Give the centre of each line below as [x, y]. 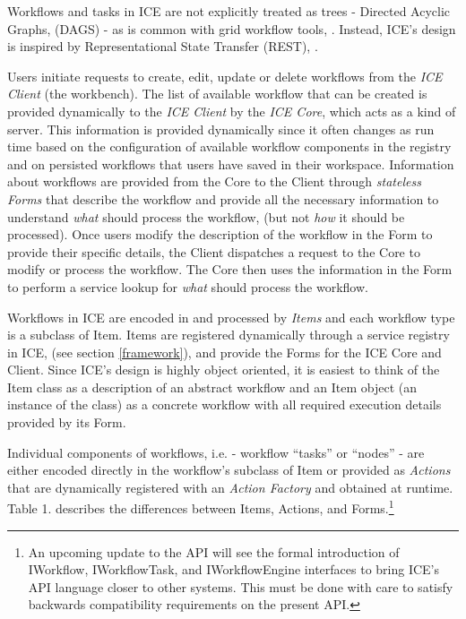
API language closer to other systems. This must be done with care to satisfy [241, 586]
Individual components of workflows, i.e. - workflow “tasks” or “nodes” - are [216, 452]
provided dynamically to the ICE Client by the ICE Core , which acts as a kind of [232, 111]
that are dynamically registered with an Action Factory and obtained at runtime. [230, 487]
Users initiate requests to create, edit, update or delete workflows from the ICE [225, 76]
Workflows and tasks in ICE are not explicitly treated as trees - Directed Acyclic [229, 11]
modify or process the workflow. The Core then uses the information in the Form [230, 269]
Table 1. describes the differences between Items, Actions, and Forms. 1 [201, 507]
